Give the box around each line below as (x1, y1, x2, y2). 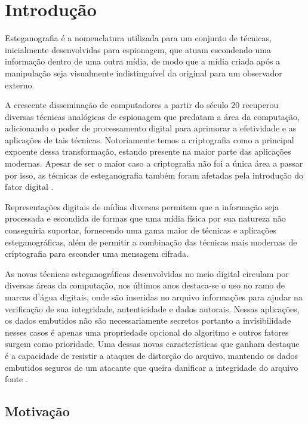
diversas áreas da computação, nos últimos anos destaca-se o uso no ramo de (5, 279, 285, 291)
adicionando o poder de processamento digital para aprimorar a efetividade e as (5, 122, 297, 134)
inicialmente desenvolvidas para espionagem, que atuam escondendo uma (5, 43, 271, 56)
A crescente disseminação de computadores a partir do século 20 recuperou (5, 99, 279, 111)
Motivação (5, 402, 70, 420)
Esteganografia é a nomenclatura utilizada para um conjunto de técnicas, (5, 32, 272, 44)
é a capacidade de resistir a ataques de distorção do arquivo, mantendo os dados (5, 349, 298, 361)
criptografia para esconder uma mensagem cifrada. (5, 247, 189, 260)
